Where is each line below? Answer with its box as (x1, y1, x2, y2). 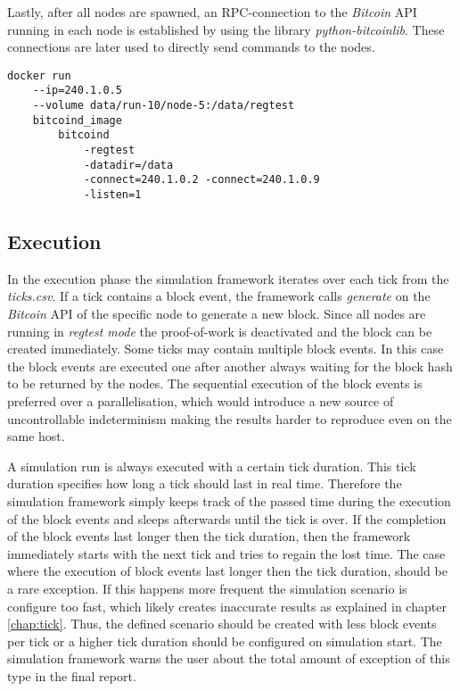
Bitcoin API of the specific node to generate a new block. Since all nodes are (7, 304, 426, 323)
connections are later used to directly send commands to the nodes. (7, 37, 375, 56)
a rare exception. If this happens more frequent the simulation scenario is (7, 579, 407, 597)
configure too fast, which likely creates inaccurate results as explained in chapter (7, 596, 447, 615)
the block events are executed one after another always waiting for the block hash (7, 356, 453, 375)
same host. (7, 427, 65, 445)
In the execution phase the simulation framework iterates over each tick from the (7, 269, 449, 287)
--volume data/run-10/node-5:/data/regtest (32, 99, 295, 112)
